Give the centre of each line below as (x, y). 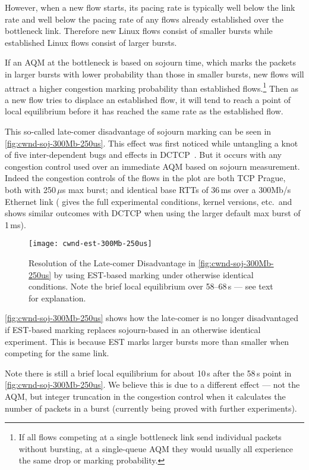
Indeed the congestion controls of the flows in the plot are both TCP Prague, (145, 178)
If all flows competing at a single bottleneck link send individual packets (150, 437)
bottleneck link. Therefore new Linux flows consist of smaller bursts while (139, 31)
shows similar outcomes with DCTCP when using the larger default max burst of (153, 213)
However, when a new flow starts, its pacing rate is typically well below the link (150, 7)
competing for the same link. (57, 353)
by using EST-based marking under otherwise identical (154, 274)
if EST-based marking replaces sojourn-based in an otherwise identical (133, 329)
